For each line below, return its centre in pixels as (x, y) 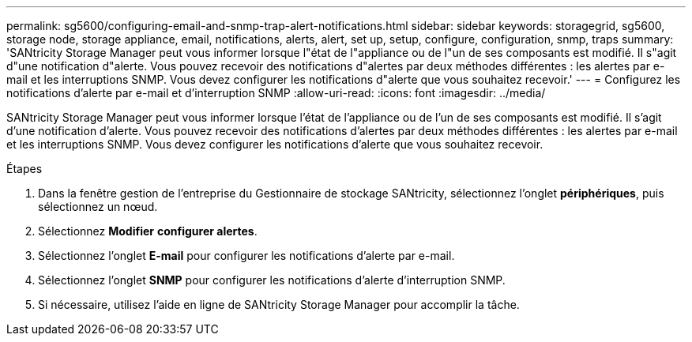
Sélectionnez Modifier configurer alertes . (148, 231)
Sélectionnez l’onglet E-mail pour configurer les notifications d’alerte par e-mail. (246, 256)
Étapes (24, 169)
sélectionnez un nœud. (98, 207)
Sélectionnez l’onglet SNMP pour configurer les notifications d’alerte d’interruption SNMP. (272, 280)
